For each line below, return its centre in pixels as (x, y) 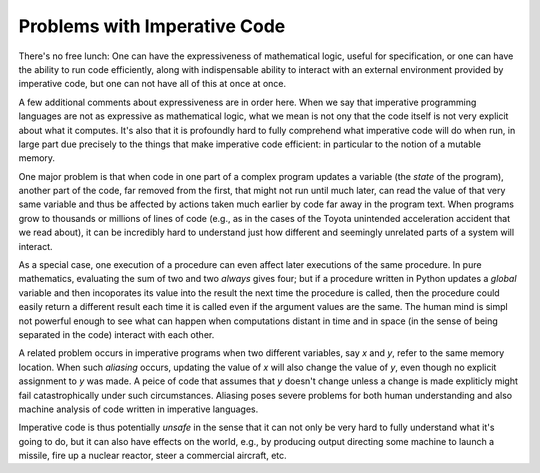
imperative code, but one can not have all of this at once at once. (152, 84)
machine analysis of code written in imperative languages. (138, 409)
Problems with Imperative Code (152, 26)
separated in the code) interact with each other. (116, 334)
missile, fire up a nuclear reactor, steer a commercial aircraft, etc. (152, 456)
